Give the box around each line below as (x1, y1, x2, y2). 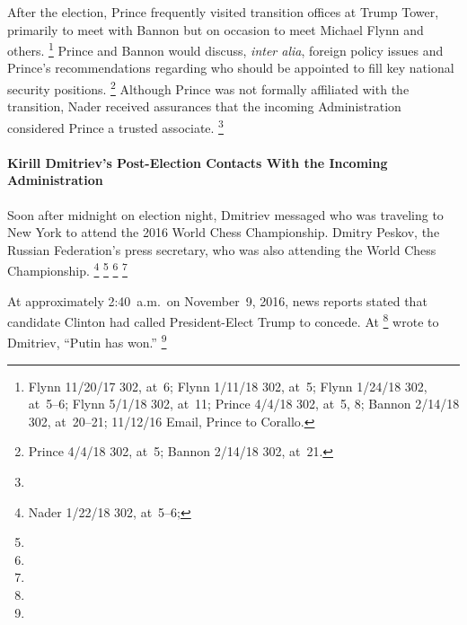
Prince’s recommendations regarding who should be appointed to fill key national (7, 58, 454, 77)
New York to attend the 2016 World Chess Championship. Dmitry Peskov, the (7, 223, 440, 242)
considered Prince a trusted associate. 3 (7, 115, 224, 136)
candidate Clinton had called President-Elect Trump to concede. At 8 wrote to (7, 310, 439, 330)
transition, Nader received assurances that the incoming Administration (7, 97, 401, 116)
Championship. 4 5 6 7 (7, 259, 128, 279)
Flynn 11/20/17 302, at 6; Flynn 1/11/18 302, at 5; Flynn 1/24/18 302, (28, 376, 427, 395)
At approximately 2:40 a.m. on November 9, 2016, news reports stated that (7, 291, 427, 310)
